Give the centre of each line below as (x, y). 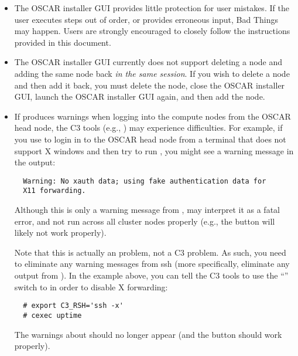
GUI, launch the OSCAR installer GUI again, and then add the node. (140, 96)
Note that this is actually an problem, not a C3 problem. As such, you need (150, 252)
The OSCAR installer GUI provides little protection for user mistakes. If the (152, 8)
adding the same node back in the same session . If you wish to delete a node (152, 73)
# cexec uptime (52, 315)
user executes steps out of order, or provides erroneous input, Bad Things (146, 19)
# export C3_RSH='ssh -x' (73, 306)
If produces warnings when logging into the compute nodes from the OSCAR (153, 116)
